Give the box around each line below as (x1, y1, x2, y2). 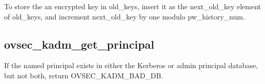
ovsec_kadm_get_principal (4, 36, 154, 52)
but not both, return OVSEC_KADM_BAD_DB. (4, 70, 163, 80)
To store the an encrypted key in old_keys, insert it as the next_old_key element (4, 1, 261, 11)
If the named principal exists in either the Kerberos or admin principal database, (4, 60, 258, 71)
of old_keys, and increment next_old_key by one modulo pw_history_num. (4, 11, 245, 22)
